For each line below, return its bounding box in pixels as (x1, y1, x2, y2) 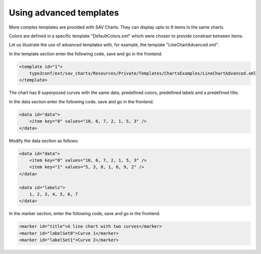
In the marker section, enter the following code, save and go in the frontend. (9, 211, 160, 217)
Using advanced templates (9, 7, 119, 18)
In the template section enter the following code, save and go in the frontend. (9, 51, 163, 57)
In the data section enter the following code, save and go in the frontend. (9, 98, 154, 104)
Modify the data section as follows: (9, 138, 79, 143)
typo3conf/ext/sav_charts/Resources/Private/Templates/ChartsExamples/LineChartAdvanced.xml (29, 71, 256, 76)
